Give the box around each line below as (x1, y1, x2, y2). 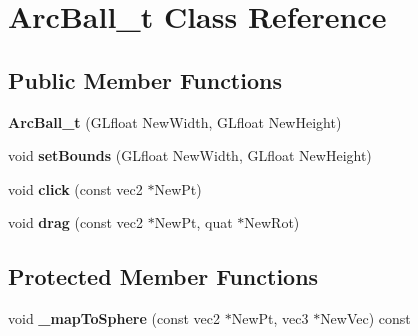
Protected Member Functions (8, 261, 319, 292)
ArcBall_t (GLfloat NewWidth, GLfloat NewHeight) (8, 111, 342, 132)
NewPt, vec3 (231, 308, 309, 329)
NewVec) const (320, 308, 411, 329)
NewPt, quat (154, 212, 233, 233)
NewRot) (244, 212, 300, 233)
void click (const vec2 (8, 178, 143, 199)
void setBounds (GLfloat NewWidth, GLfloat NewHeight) (8, 145, 372, 166)
